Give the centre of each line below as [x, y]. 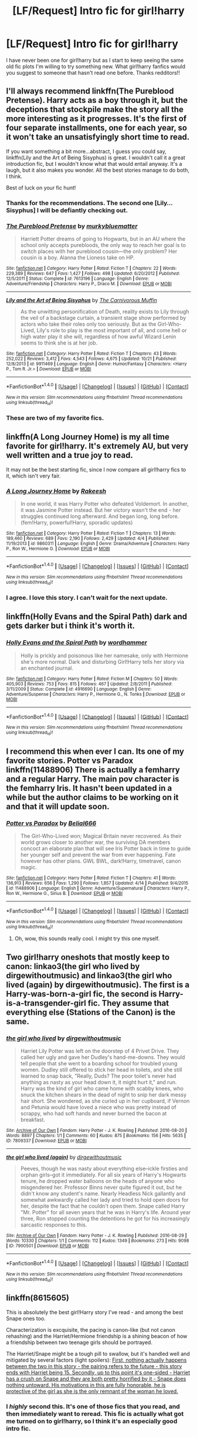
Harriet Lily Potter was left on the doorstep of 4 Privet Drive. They [100, 1051]
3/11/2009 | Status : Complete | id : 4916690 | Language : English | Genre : [79, 689]
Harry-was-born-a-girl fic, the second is [81, 994]
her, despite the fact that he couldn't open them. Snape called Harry [103, 1206]
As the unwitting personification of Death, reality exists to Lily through [105, 311]
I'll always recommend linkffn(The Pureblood [90, 91]
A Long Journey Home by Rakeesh [56, 491]
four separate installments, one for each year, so [97, 128]
